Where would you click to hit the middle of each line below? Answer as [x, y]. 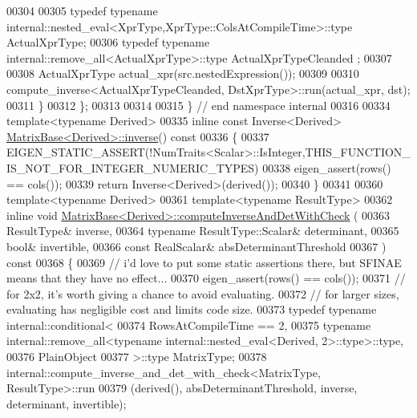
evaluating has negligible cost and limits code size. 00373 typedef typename [192, 309]
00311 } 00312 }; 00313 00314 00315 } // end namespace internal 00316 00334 [198, 105]
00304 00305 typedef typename [82, 10]
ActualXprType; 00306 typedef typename [108, 42]
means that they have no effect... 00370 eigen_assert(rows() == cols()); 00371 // [206, 278]
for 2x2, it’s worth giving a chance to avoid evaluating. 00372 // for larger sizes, [203, 293]
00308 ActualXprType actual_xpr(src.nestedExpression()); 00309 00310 [183, 73]
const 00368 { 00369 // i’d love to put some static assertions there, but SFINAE [204, 262]
